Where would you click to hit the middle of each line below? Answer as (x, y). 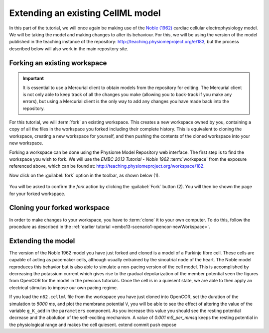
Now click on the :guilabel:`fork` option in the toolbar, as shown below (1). (84, 175)
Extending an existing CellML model (85, 13)
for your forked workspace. (37, 194)
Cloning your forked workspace (59, 208)
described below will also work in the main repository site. (69, 49)
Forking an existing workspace (58, 63)
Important (33, 78)
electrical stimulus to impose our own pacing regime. (64, 287)
